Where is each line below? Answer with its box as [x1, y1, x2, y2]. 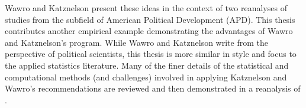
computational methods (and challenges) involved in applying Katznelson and [5, 70, 287, 83]
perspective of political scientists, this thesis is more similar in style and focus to [5, 48, 297, 60]
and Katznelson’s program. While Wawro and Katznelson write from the [5, 36, 268, 48]
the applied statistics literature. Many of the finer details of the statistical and [5, 59, 289, 71]
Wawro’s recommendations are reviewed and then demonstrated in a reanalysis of [5, 82, 301, 95]
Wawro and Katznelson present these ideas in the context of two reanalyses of [5, 2, 287, 14]
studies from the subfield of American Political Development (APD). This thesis [5, 13, 295, 25]
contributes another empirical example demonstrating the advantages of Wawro [5, 25, 293, 37]
